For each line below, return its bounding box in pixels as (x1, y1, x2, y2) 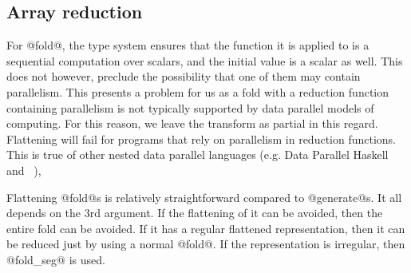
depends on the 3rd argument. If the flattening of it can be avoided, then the (6, 204, 383, 221)
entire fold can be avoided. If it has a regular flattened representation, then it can (6, 220, 405, 236)
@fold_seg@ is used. (6, 251, 105, 267)
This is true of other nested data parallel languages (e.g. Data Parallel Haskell (6, 146, 389, 163)
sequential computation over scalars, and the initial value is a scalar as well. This (6, 52, 403, 69)
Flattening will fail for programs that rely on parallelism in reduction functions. (6, 130, 397, 147)
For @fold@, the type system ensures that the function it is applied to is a (6, 37, 370, 53)
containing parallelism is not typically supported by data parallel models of (6, 99, 374, 116)
